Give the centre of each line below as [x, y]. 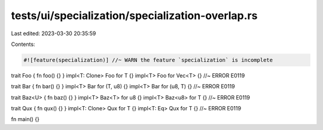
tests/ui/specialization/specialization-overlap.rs [134, 16]
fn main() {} [25, 119]
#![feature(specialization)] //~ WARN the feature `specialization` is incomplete [148, 60]
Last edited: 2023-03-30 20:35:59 [54, 33]
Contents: [23, 44]
